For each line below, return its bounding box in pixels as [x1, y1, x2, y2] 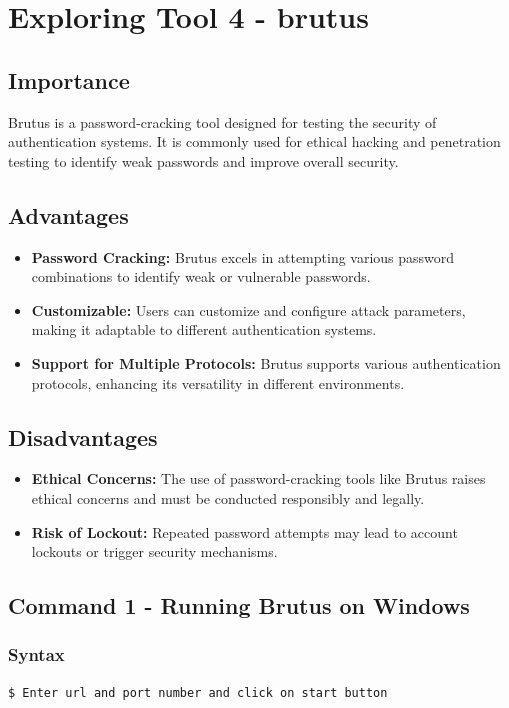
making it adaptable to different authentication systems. [31, 319, 377, 340]
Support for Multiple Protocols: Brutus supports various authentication [31, 352, 501, 373]
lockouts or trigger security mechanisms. [31, 541, 278, 562]
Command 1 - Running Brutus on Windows [8, 590, 470, 621]
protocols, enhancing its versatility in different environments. [31, 372, 405, 393]
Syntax [8, 642, 65, 667]
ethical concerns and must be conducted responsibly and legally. [31, 487, 425, 508]
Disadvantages [8, 421, 158, 452]
